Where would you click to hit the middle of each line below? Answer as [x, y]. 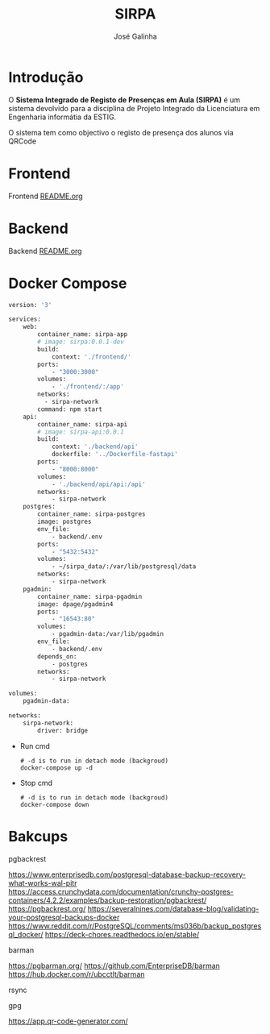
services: [25, 319]
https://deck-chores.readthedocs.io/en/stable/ [122, 934]
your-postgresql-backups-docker [64, 917]
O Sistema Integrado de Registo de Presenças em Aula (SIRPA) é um [124, 100]
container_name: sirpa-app [83, 334]
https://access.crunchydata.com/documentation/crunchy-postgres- [121, 891]
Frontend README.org [46, 196]
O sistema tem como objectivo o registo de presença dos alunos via [121, 132]
